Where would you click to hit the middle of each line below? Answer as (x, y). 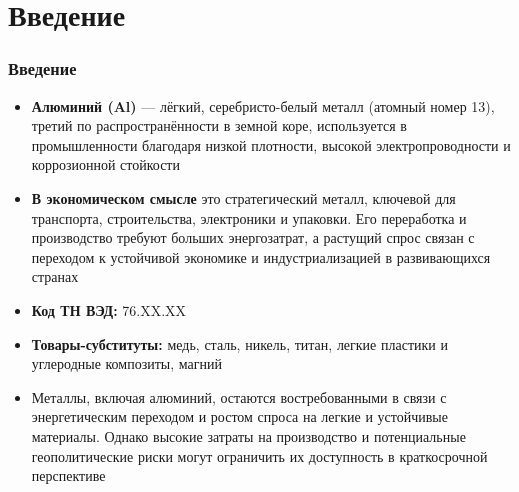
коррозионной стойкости (105, 164)
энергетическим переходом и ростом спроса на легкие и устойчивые (239, 416)
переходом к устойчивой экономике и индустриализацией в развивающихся (261, 256)
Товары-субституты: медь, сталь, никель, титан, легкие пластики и (239, 343)
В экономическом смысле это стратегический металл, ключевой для (243, 197)
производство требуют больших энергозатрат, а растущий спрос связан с (253, 237)
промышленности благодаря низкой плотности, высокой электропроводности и (271, 144)
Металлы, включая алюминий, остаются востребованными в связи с (239, 396)
